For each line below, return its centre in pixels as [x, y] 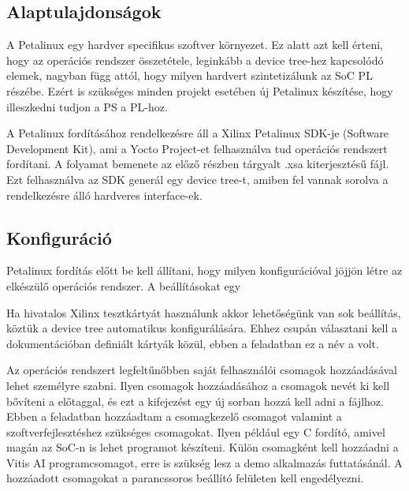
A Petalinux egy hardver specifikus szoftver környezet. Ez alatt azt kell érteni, [195, 45]
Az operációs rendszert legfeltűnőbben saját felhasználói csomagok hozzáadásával [202, 370]
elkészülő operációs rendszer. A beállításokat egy [124, 285]
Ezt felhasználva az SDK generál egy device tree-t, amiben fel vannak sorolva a [197, 179]
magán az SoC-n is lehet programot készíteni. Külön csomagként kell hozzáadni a [203, 447]
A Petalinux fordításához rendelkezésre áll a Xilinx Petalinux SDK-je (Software [198, 133]
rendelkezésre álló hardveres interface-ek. [104, 195]
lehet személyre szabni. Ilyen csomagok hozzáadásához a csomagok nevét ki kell [198, 385]
